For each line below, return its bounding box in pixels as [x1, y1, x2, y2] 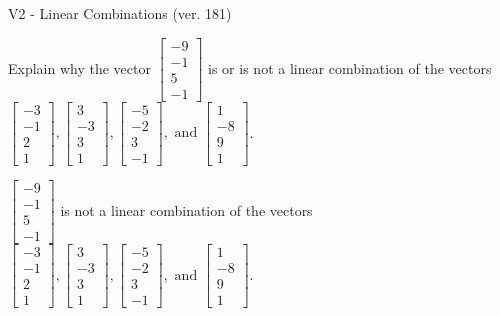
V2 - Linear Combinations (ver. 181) [8, 3, 232, 23]
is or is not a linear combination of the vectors [208, 57, 492, 78]
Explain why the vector [8, 57, 151, 78]
